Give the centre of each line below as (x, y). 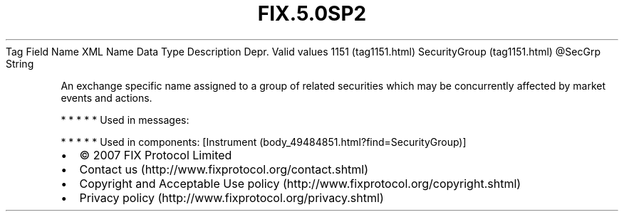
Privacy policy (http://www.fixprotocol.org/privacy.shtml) (232, 197)
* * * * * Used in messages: (125, 120)
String (20, 63)
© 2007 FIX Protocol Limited (156, 155)
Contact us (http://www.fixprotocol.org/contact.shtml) (224, 169)
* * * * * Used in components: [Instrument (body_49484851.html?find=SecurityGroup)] (264, 142)
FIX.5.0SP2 (312, 14)
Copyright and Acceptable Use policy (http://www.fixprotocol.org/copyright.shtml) (300, 183)
